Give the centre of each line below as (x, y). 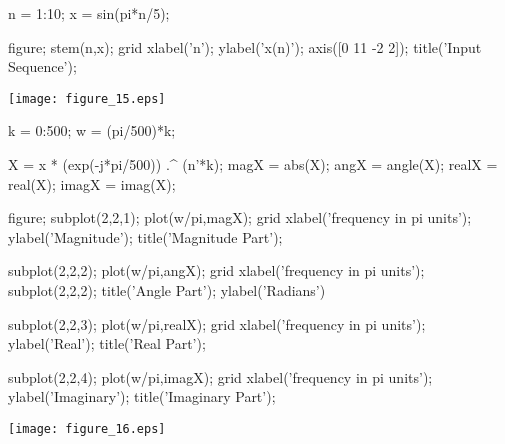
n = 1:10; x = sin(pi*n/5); (89, 13)
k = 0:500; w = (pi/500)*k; (92, 130)
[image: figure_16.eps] (87, 428)
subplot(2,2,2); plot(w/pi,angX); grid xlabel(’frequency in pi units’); (216, 270)
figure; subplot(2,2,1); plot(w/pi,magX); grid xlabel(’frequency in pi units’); (240, 217)
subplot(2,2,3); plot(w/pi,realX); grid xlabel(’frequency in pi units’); (217, 323)
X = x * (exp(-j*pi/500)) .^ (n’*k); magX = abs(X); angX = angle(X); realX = (253, 164)
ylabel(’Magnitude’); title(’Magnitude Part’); (145, 236)
